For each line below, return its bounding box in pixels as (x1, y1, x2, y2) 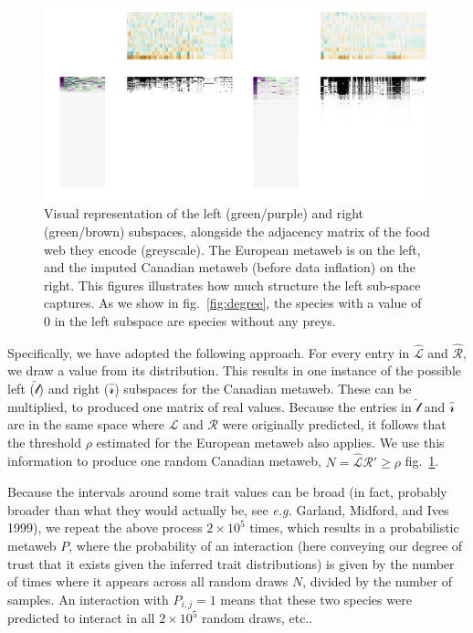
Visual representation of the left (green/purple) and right (44, 204, 363, 223)
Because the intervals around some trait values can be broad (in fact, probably (7, 482, 447, 501)
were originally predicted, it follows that (222, 415, 447, 434)
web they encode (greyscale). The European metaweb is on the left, (44, 239, 421, 258)
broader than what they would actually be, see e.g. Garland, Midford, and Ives (7, 500, 449, 519)
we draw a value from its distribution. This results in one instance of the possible (7, 361, 461, 380)
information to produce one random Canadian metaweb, (7, 451, 321, 470)
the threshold (7, 432, 82, 451)
